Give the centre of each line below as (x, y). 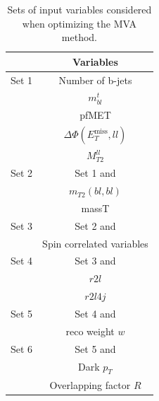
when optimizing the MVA (79, 23)
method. (79, 37)
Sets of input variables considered (79, 9)
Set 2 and (95, 225)
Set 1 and (95, 173)
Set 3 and (95, 261)
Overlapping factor (90, 384)
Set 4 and (95, 313)
